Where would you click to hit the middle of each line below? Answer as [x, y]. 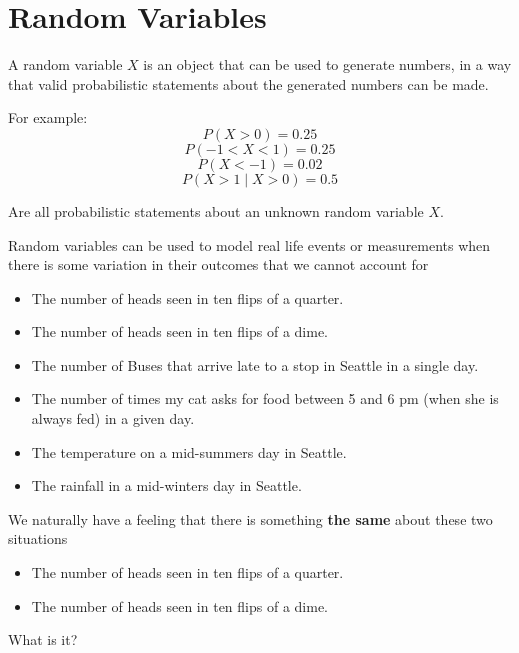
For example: [48, 117]
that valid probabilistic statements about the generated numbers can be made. [248, 83]
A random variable [65, 64]
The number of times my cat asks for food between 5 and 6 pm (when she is [265, 398]
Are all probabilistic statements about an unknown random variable [216, 210]
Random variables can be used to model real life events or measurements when [249, 244]
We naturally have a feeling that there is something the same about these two [250, 518]
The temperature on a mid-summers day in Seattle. [189, 451]
